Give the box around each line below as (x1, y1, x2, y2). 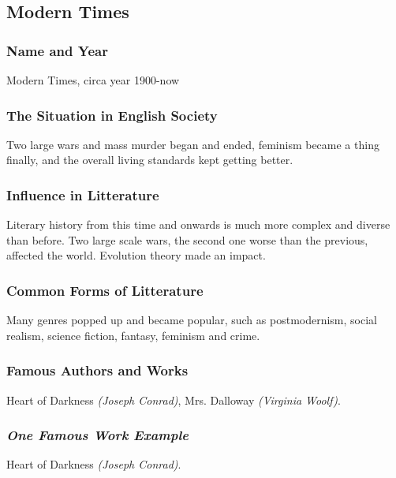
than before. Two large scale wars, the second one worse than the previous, (6, 231, 368, 248)
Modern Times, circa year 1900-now (6, 72, 180, 88)
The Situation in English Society (6, 105, 218, 125)
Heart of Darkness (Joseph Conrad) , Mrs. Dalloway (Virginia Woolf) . (6, 391, 341, 408)
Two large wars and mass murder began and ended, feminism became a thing (6, 136, 379, 152)
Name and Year (6, 40, 108, 60)
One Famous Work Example (6, 425, 189, 445)
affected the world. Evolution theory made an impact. (6, 247, 266, 263)
